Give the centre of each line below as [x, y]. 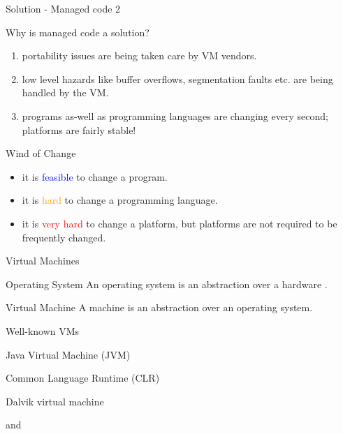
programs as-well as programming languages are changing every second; [175, 115]
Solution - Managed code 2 [63, 8]
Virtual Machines [43, 261]
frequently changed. [64, 237]
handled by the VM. [65, 92]
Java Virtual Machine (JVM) [68, 354]
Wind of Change [41, 153]
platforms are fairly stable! [79, 129]
